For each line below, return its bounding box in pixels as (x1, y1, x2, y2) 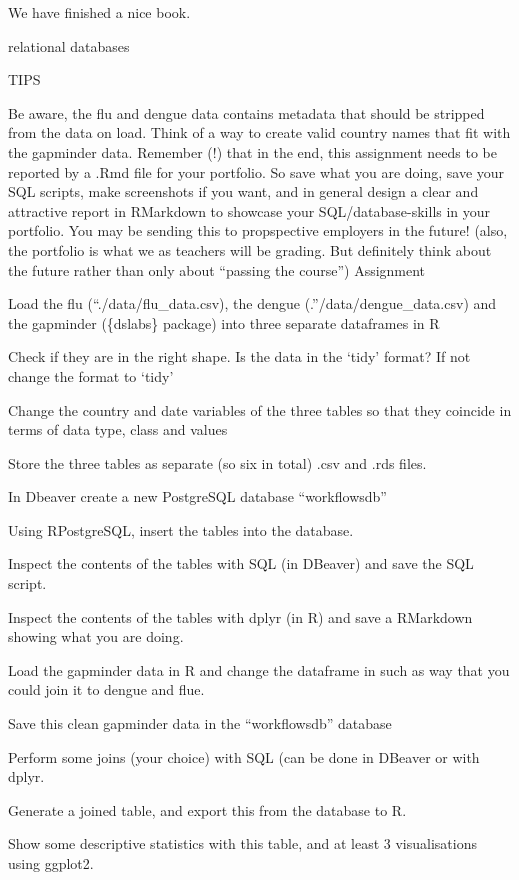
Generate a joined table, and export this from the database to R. (8, 799, 407, 820)
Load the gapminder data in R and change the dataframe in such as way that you (8, 659, 510, 680)
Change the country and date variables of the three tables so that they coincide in (8, 399, 512, 420)
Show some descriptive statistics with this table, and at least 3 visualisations (8, 833, 477, 854)
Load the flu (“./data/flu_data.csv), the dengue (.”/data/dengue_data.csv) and (8, 293, 497, 314)
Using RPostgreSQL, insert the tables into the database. (8, 519, 354, 540)
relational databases (8, 35, 130, 56)
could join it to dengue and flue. (8, 679, 205, 700)
